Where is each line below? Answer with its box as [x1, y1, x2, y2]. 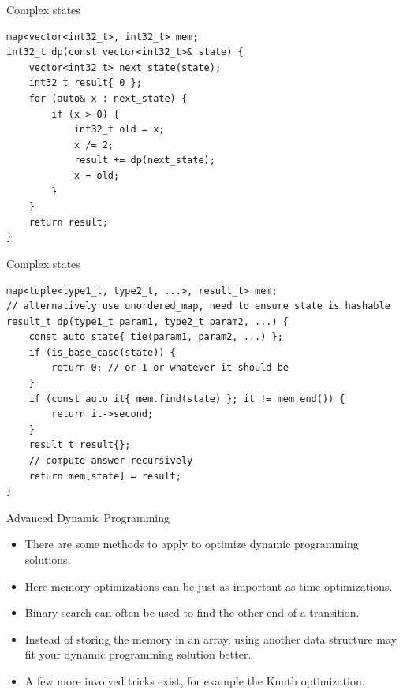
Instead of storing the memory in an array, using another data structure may [24, 630, 397, 647]
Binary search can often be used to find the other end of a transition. [24, 604, 360, 621]
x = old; [73, 170, 120, 181]
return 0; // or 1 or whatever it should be [51, 362, 289, 374]
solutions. [24, 551, 71, 567]
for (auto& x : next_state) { [28, 92, 188, 104]
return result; [28, 216, 108, 228]
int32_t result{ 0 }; [28, 77, 142, 89]
